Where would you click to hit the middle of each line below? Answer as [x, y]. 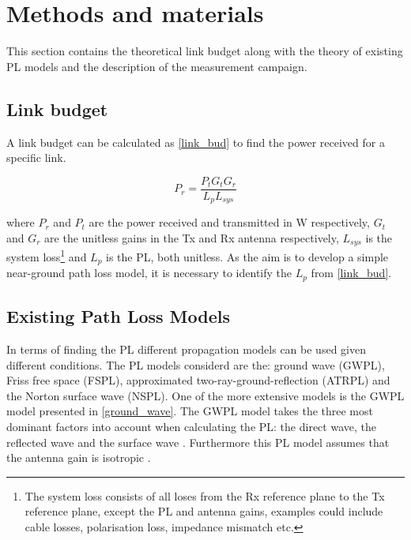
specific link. [36, 157]
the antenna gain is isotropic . [79, 457]
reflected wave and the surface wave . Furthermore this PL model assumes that [198, 442]
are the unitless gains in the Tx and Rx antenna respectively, [192, 237]
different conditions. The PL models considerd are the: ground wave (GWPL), [196, 364]
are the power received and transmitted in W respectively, [229, 222]
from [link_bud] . [351, 273]
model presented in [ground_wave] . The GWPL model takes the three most [190, 411]
